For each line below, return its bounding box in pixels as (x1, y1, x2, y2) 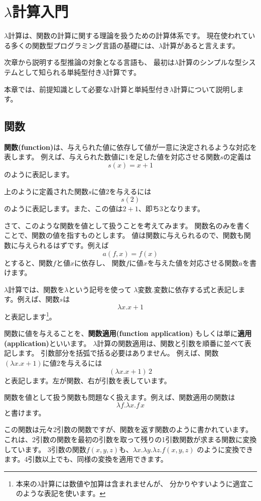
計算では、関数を (8, 284, 65, 294)
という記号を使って (68, 284, 132, 294)
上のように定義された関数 (4, 186, 88, 196)
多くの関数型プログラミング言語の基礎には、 (11, 40, 159, 50)
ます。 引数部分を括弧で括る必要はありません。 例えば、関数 (18, 348, 219, 358)
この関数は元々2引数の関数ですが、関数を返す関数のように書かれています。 (4, 424, 252, 435)
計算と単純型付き (113, 83, 170, 94)
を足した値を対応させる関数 (128, 151, 220, 162)
